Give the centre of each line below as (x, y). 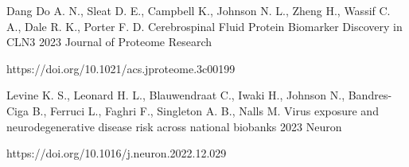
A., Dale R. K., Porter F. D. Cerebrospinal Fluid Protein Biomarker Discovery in (204, 26)
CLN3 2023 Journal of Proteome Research (109, 42)
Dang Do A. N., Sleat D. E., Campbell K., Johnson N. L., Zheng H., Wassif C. (199, 10)
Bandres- (370, 95)
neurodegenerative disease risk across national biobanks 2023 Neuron (174, 126)
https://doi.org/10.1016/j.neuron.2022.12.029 (117, 153)
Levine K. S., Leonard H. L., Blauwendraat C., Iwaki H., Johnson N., (176, 95)
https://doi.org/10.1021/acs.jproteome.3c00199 (121, 68)
